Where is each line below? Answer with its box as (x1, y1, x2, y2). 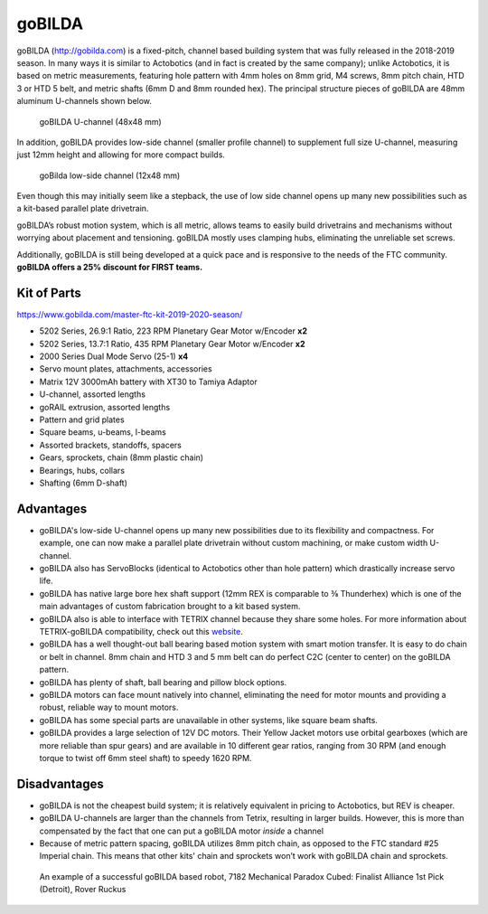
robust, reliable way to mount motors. (39, 702, 179, 713)
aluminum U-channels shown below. (16, 96, 153, 107)
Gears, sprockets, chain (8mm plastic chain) (39, 452, 203, 463)
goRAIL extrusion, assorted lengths (39, 401, 171, 412)
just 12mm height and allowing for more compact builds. (16, 149, 226, 160)
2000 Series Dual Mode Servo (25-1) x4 (39, 351, 189, 362)
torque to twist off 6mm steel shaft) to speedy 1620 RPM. (39, 752, 252, 763)
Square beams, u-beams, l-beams (39, 427, 166, 438)
